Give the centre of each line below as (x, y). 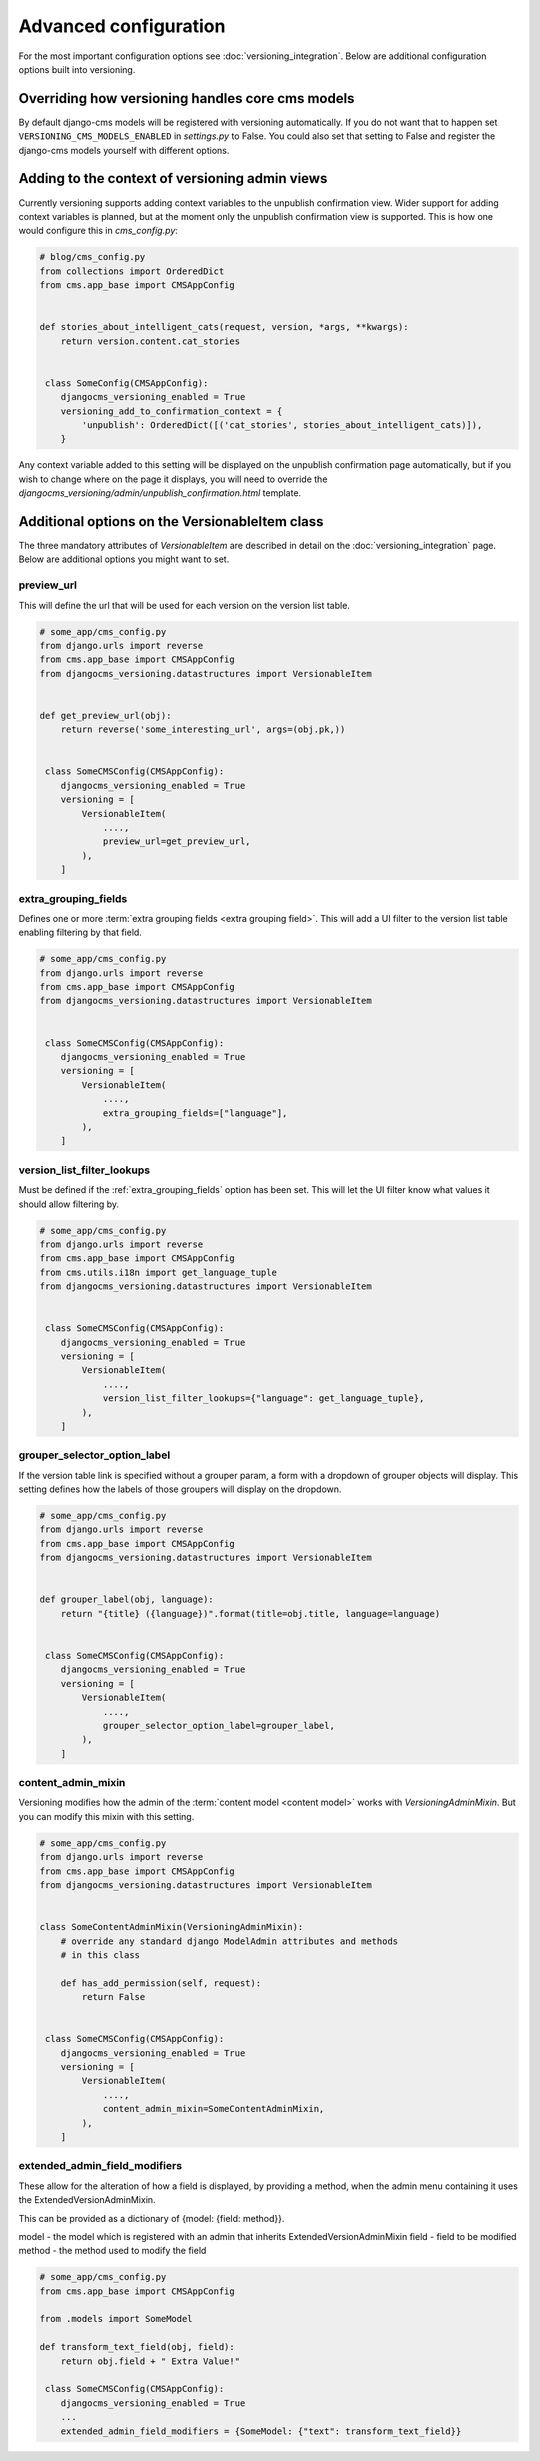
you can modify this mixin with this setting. (106, 1816)
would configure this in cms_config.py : (98, 231)
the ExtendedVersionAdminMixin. (87, 2200)
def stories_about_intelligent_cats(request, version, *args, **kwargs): (224, 327)
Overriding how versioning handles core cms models (186, 98)
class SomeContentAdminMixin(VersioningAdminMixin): (171, 1927)
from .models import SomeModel (116, 2319)
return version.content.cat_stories (150, 341)
